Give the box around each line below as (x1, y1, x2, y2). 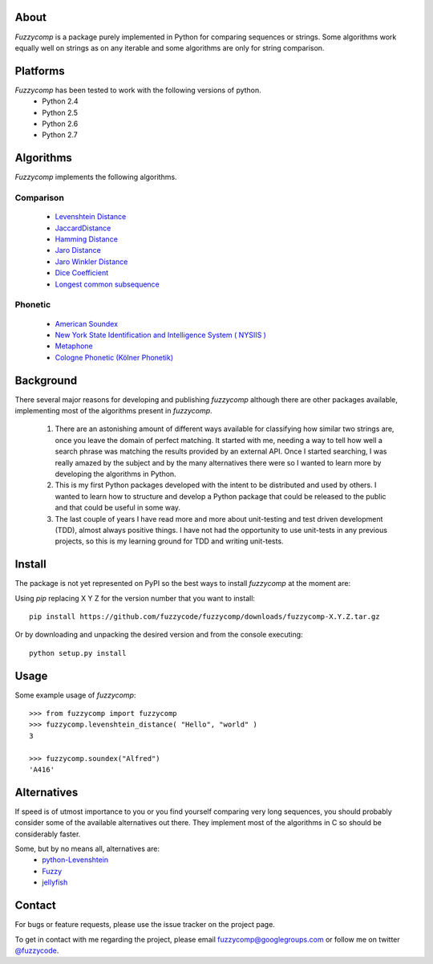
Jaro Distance (55, 246, 102, 255)
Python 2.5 (42, 108, 79, 117)
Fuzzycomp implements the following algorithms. (14, 173, 177, 182)
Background (14, 373, 78, 387)
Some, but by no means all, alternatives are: (14, 844, 160, 854)
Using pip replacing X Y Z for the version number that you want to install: (14, 593, 256, 603)
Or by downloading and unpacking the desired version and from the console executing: (14, 630, 304, 640)
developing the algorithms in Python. (55, 469, 176, 478)
